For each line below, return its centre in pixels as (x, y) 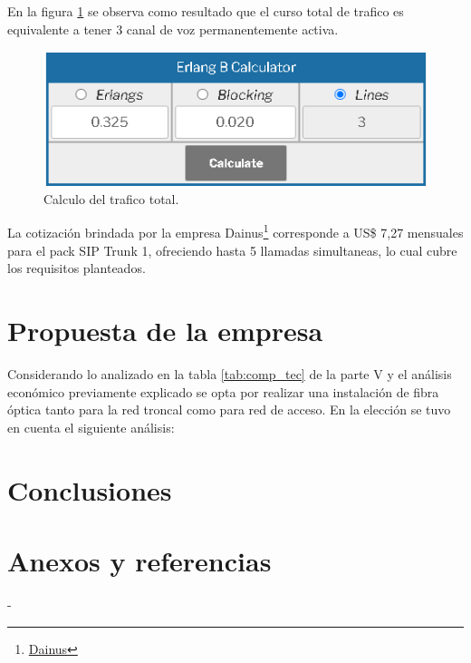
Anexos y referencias (139, 560)
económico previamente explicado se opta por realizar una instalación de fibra (223, 391)
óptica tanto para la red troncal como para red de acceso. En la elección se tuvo (229, 409)
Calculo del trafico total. (111, 198)
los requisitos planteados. (77, 268)
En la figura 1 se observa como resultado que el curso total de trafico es (206, 11)
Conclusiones (90, 489)
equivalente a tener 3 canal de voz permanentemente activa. (173, 29)
